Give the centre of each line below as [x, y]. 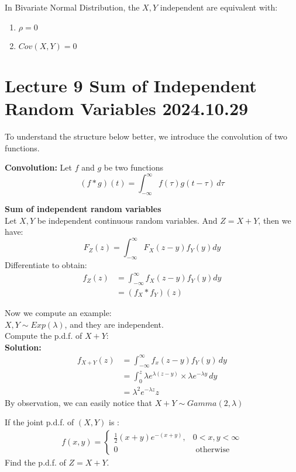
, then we [275, 220]
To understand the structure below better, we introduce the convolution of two [146, 136]
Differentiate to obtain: [46, 265]
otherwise [213, 450]
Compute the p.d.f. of [44, 336]
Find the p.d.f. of [35, 462]
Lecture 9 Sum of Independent [131, 85]
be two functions [133, 167]
